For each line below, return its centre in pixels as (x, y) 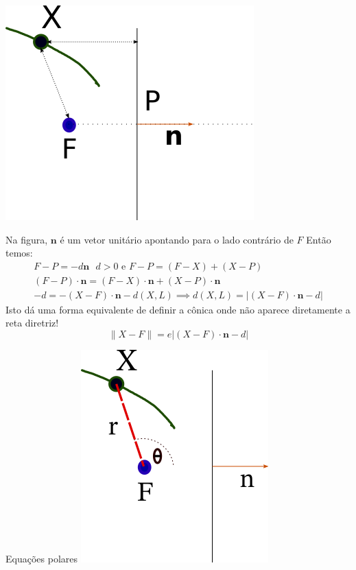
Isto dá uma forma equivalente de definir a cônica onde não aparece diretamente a (178, 309)
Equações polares (41, 559)
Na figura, (27, 239)
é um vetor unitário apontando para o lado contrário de (177, 239)
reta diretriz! (32, 323)
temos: (19, 253)
